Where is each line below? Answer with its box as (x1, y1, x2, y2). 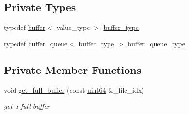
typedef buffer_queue (4, 38, 68, 48)
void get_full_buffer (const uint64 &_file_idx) (4, 85, 144, 95)
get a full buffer (4, 101, 50, 111)
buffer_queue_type (127, 38, 185, 48)
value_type (56, 22, 90, 32)
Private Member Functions (4, 62, 142, 77)
